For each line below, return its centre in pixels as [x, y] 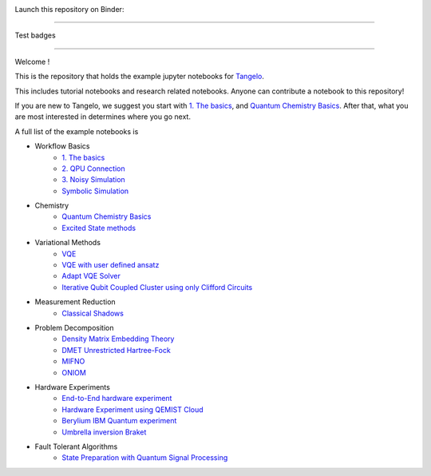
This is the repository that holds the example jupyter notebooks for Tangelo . [140, 77]
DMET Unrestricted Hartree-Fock [116, 350]
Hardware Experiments [73, 387]
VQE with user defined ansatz [111, 265]
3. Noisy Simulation [93, 180]
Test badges [35, 35]
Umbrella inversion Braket [104, 432]
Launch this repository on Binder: [69, 9]
